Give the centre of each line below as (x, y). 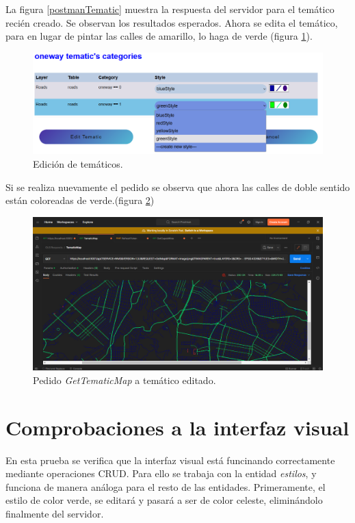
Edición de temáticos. (78, 164)
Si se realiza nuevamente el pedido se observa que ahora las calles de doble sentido (178, 187)
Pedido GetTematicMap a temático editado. (124, 380)
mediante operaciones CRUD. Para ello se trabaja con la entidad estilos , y (161, 473)
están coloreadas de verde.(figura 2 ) (80, 200)
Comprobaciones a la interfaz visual (177, 427)
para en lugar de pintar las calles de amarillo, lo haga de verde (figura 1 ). (159, 36)
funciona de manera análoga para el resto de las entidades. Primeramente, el (166, 486)
